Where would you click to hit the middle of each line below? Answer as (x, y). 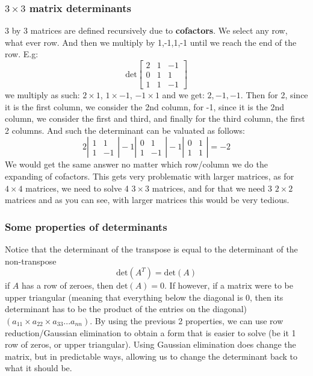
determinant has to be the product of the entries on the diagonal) (126, 309)
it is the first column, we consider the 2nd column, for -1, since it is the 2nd (145, 106)
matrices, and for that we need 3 (212, 188)
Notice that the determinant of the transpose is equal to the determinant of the (151, 249)
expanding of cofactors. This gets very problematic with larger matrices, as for (150, 176)
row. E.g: (22, 54)
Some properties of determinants (86, 226)
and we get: (183, 95)
